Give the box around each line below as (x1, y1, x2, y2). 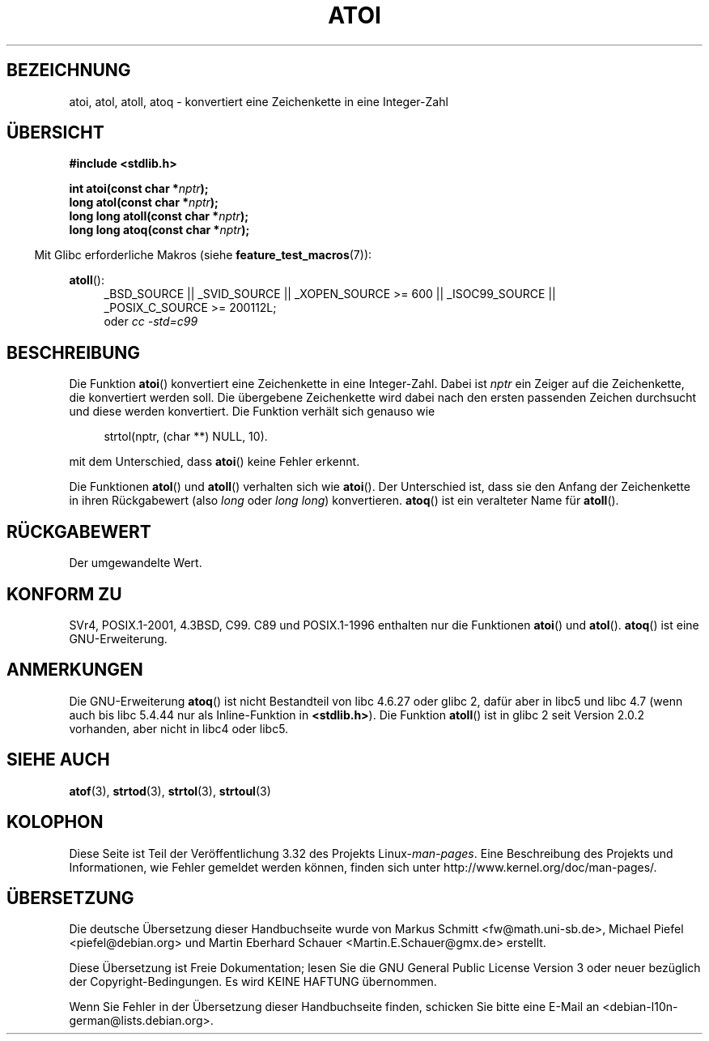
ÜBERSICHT (6, 122, 104, 143)
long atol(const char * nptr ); (69, 195, 219, 210)
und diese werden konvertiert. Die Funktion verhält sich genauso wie (69, 404, 435, 419)
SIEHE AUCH (6, 749, 110, 770)
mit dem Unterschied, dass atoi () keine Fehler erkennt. (69, 454, 360, 469)
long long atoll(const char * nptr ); (69, 209, 248, 224)
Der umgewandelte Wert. (69, 556, 202, 570)
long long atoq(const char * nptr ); (69, 223, 250, 237)
